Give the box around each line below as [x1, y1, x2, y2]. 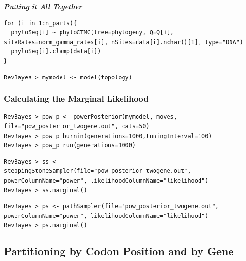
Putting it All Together [4, 1, 82, 11]
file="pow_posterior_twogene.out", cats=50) [4, 123, 150, 130]
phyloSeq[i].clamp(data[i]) [11, 48, 101, 55]
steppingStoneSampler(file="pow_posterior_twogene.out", [4, 168, 191, 175]
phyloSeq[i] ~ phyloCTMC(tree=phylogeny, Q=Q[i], [11, 29, 174, 36]
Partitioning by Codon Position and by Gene [4, 244, 234, 259]
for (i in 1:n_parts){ [4, 19, 77, 27]
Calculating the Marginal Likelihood [4, 92, 149, 105]
